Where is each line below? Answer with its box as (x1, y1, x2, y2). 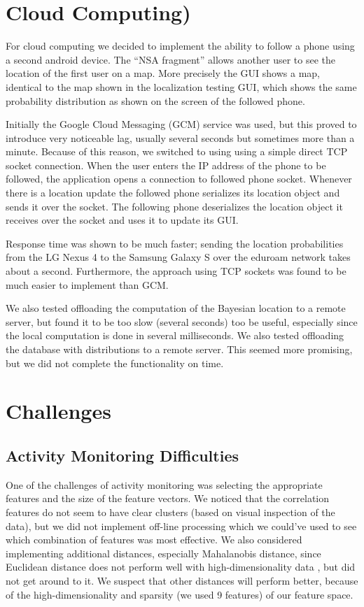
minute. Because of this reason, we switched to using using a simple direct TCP (6, 144, 348, 159)
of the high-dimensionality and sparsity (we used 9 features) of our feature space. (6, 587, 353, 601)
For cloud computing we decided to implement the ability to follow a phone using (6, 38, 355, 53)
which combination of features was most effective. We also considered (6, 532, 302, 547)
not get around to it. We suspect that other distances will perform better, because (6, 573, 358, 587)
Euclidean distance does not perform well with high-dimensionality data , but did (6, 559, 356, 574)
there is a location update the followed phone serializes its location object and (6, 185, 340, 200)
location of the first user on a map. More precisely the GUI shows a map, (6, 66, 320, 80)
